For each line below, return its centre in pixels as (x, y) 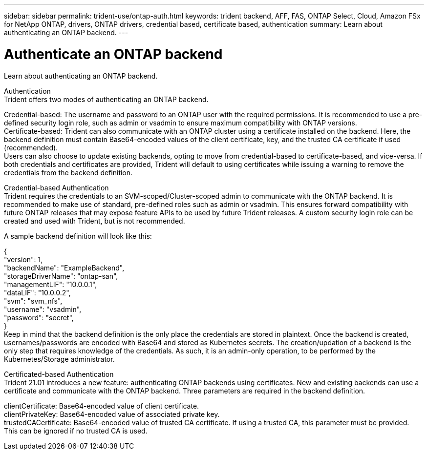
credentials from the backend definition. (68, 172)
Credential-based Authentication (56, 187)
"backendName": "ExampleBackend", (64, 268)
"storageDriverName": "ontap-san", (61, 276)
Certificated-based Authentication (59, 374)
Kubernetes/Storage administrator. (59, 359)
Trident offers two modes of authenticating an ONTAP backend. (106, 99)
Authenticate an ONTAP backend (113, 54)
